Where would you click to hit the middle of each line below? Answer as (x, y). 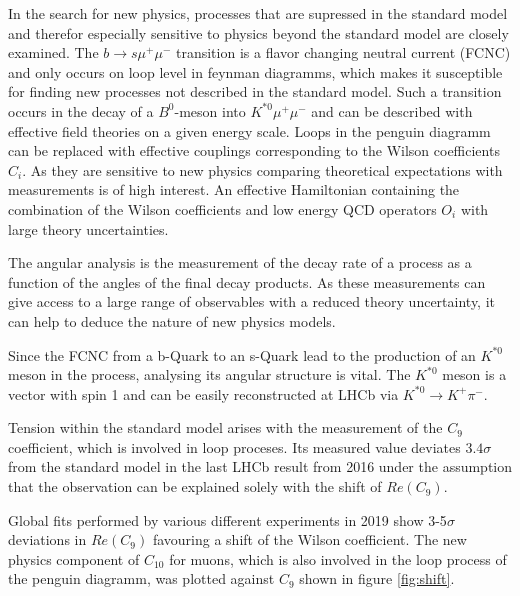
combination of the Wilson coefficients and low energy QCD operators (222, 208)
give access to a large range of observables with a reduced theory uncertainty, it (252, 301)
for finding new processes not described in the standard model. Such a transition (255, 91)
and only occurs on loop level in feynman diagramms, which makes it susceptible (255, 71)
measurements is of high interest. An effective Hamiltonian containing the (234, 189)
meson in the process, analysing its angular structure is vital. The (209, 374)
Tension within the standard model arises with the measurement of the (225, 427)
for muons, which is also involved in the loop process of (338, 558)
